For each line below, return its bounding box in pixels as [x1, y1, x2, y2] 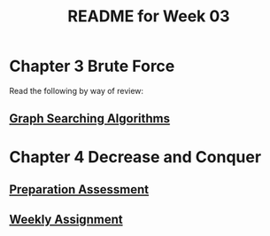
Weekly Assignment [9, 212, 123, 227]
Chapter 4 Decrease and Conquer [9, 146, 262, 167]
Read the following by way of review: [9, 85, 144, 96]
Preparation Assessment [9, 182, 149, 197]
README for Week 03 [67, 6, 230, 27]
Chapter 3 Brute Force [9, 56, 175, 76]
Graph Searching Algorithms [9, 111, 171, 126]
